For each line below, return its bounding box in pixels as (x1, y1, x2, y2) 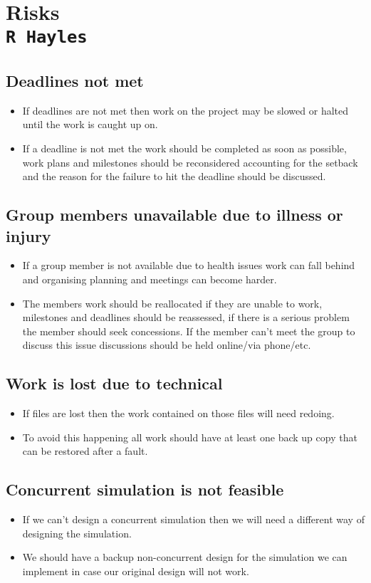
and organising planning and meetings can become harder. (22, 272, 277, 287)
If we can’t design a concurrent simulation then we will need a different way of (22, 512, 365, 527)
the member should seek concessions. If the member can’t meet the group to (22, 323, 355, 338)
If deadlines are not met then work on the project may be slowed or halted (22, 103, 349, 117)
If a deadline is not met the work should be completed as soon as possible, (22, 141, 347, 156)
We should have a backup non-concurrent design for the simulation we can (22, 550, 348, 564)
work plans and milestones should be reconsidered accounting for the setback (22, 154, 358, 169)
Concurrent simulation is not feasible (6, 478, 284, 500)
